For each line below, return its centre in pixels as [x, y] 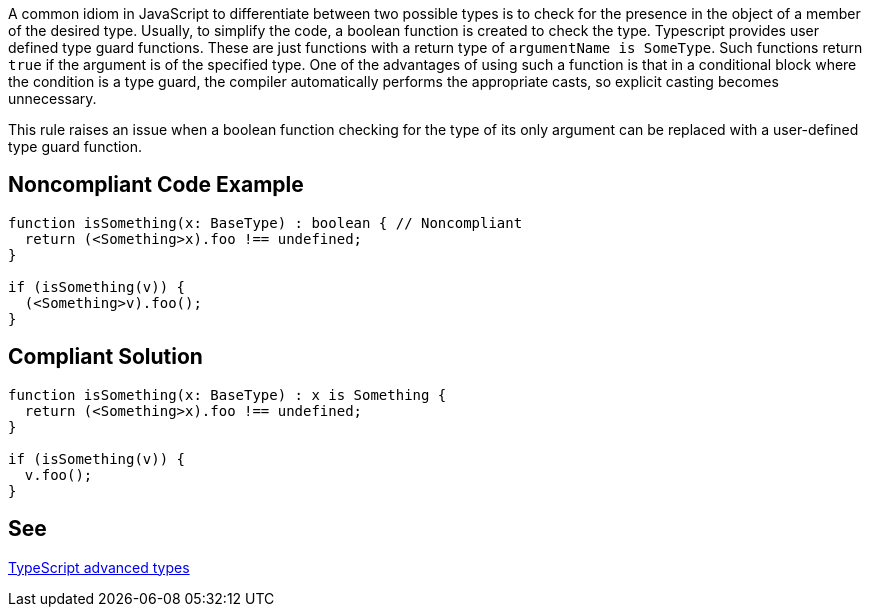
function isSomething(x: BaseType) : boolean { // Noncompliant [265, 222]
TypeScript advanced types [99, 567]
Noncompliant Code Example [156, 185]
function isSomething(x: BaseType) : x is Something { [227, 394]
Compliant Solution [105, 357]
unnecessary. [52, 98]
